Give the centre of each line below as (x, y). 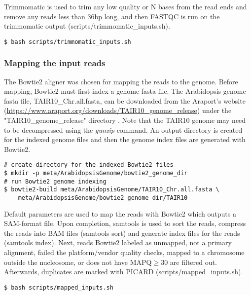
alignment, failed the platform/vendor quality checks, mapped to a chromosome (124, 252)
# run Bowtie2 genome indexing (55, 181)
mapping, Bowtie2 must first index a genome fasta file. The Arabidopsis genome (125, 91)
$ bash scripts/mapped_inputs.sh (59, 287)
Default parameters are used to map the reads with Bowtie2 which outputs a (120, 213)
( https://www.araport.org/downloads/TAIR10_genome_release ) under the (118, 110)
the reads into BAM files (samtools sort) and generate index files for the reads (122, 233)
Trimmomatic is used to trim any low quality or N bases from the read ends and (125, 6)
